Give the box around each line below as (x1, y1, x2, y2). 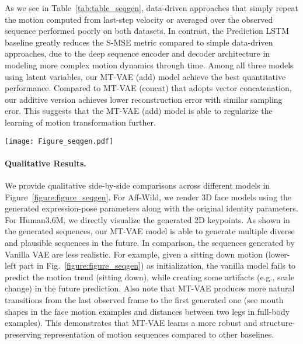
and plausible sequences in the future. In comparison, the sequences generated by (5, 236, 295, 248)
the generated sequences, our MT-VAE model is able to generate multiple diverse (5, 225, 295, 237)
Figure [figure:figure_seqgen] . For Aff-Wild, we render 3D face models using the (5, 190, 292, 203)
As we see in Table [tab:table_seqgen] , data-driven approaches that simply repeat (5, 2, 298, 13)
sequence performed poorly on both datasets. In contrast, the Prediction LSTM (5, 25, 290, 37)
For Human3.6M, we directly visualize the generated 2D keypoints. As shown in (5, 213, 290, 225)
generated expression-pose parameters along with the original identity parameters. (5, 202, 298, 214)
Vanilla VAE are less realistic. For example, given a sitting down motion (5, 248, 263, 260)
